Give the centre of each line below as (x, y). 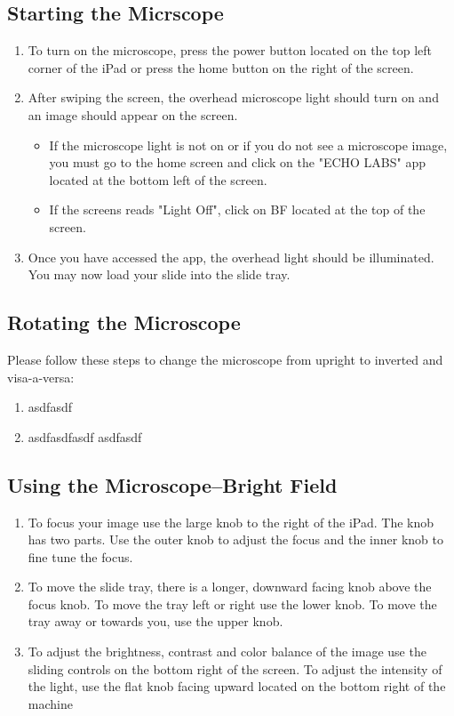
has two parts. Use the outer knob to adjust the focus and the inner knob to (235, 539)
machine (50, 703)
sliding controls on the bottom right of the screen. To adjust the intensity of (235, 668)
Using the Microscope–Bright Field (172, 484)
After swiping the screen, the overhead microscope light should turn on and (233, 97)
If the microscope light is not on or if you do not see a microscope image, (248, 145)
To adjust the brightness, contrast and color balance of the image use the (227, 652)
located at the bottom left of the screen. (158, 179)
